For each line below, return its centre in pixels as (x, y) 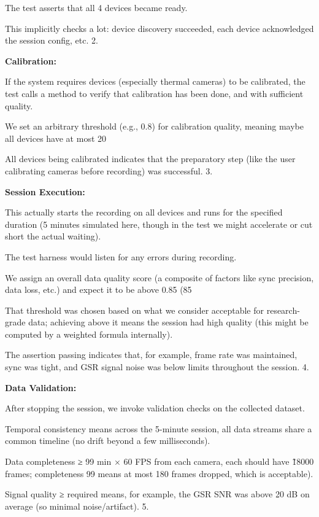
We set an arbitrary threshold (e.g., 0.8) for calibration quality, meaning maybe (154, 126)
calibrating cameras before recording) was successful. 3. (109, 170)
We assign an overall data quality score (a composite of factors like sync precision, (159, 277)
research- (283, 310)
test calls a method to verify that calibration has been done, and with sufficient (154, 93)
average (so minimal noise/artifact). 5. (77, 506)
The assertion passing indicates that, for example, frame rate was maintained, (151, 355)
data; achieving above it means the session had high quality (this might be (168, 322)
